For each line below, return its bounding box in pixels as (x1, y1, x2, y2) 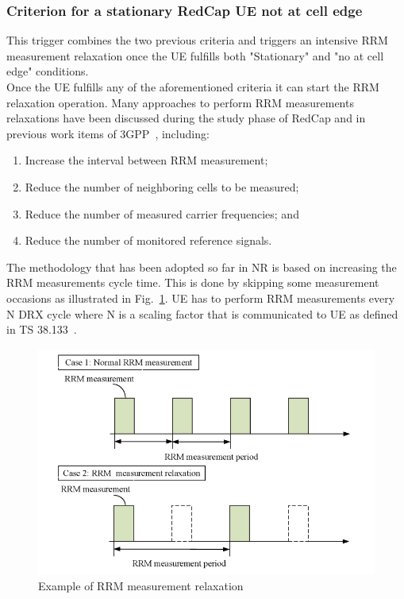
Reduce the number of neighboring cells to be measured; (25, 178, 299, 195)
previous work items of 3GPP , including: (6, 125, 210, 141)
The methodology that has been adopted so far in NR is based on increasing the (6, 258, 397, 275)
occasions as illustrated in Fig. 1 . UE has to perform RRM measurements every (6, 289, 395, 306)
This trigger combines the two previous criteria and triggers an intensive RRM (6, 32, 388, 48)
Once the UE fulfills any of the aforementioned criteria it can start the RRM (6, 79, 379, 95)
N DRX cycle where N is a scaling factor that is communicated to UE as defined (6, 305, 398, 322)
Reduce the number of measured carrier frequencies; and (25, 205, 299, 222)
